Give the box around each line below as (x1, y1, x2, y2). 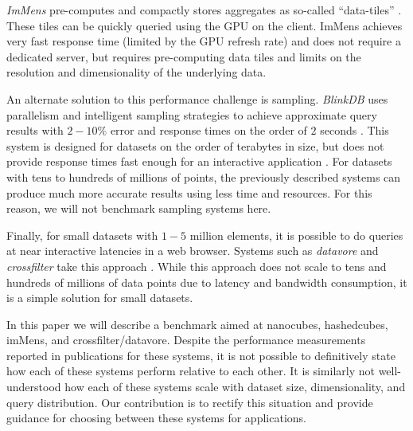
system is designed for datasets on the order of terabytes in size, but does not (6, 137, 384, 154)
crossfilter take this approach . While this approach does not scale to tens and (6, 257, 387, 274)
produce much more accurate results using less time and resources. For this (6, 184, 372, 201)
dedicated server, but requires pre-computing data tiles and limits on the (6, 48, 361, 65)
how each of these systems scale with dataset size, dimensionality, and (64, 378, 406, 395)
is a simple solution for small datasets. (6, 289, 193, 306)
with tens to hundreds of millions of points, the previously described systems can (6, 168, 401, 185)
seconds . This (320, 122, 389, 139)
